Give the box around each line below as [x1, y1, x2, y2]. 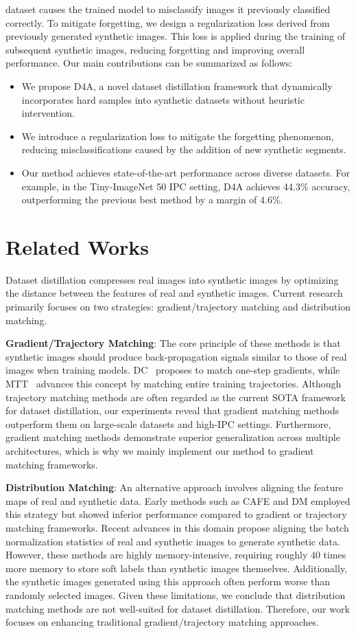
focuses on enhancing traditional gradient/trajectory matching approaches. [5, 615, 320, 629]
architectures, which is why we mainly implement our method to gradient [5, 443, 314, 457]
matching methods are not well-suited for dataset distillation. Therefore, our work [5, 601, 350, 615]
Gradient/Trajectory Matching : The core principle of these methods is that [5, 336, 341, 350]
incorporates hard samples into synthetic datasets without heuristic [21, 92, 305, 106]
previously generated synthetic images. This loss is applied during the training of [5, 29, 345, 43]
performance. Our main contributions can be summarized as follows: [5, 56, 293, 70]
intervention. [21, 106, 75, 120]
